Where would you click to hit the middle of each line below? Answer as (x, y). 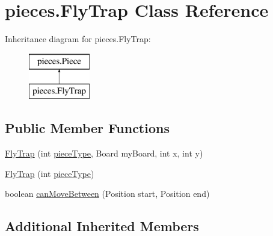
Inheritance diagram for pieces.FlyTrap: (78, 39)
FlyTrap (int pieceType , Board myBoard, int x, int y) (104, 153)
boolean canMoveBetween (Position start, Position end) (107, 194)
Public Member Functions (87, 128)
